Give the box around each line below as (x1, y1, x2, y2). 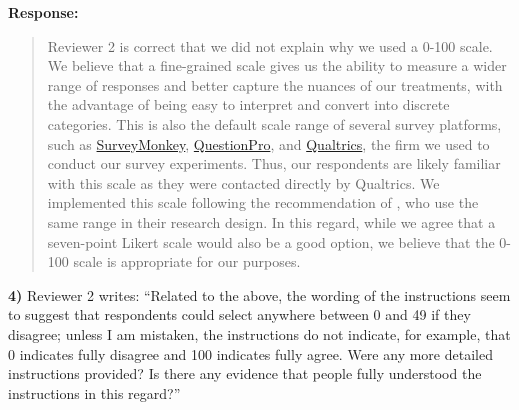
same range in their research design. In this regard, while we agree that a (47, 211, 496, 232)
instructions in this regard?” (8, 382, 181, 403)
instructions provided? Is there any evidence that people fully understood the (8, 363, 482, 384)
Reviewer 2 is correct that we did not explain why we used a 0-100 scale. (47, 35, 493, 56)
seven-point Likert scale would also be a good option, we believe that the (47, 231, 495, 252)
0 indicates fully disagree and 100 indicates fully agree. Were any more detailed (8, 343, 493, 364)
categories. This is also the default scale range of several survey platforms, (47, 113, 502, 134)
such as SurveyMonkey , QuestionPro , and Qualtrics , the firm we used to (47, 133, 490, 154)
